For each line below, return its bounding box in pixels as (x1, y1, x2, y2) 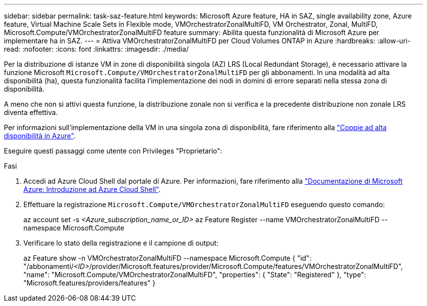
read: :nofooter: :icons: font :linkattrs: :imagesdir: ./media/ (4, 45, 189, 53)
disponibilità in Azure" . (4, 132, 76, 140)
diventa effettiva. (4, 108, 58, 116)
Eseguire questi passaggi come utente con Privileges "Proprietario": (4, 147, 222, 155)
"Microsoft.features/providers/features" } (23, 279, 155, 287)
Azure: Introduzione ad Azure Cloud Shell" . (23, 185, 161, 193)
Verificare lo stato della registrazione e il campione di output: (23, 239, 218, 247)
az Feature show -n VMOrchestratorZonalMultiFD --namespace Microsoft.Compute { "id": (23, 254, 311, 262)
